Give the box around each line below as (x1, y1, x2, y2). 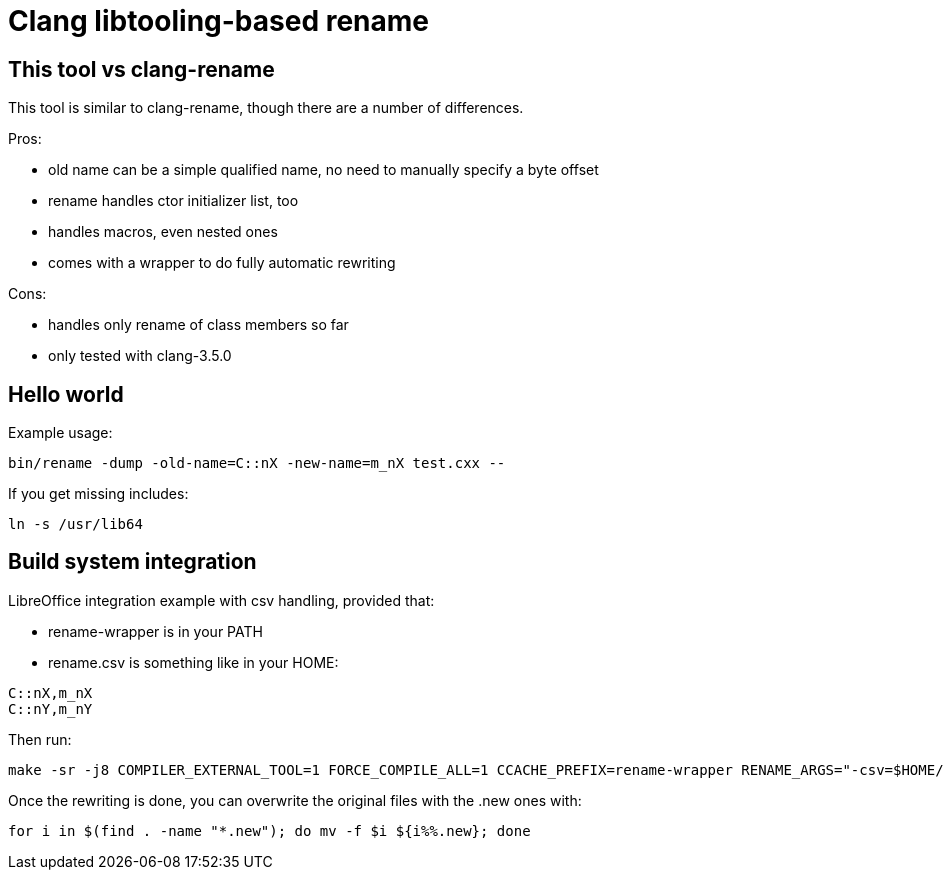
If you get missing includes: (8, 485, 189, 503)
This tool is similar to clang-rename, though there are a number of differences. (8, 99, 524, 117)
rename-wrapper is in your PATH (48, 622, 263, 640)
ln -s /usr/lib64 (8, 516, 143, 533)
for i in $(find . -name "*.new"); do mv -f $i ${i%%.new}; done (8, 822, 531, 839)
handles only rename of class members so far (48, 316, 349, 334)
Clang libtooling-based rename (8, 4, 429, 38)
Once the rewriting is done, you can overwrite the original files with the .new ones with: (8, 791, 582, 809)
